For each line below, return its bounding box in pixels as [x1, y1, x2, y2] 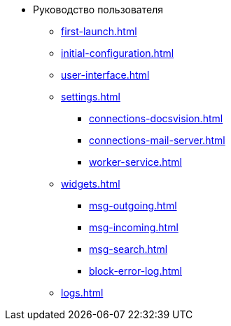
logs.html [61, 287, 104, 299]
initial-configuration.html [61, 47, 174, 59]
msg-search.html [89, 243, 168, 255]
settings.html [61, 91, 120, 103]
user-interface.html [61, 69, 150, 81]
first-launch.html [61, 25, 137, 37]
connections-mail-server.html [89, 134, 225, 146]
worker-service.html [89, 156, 182, 168]
